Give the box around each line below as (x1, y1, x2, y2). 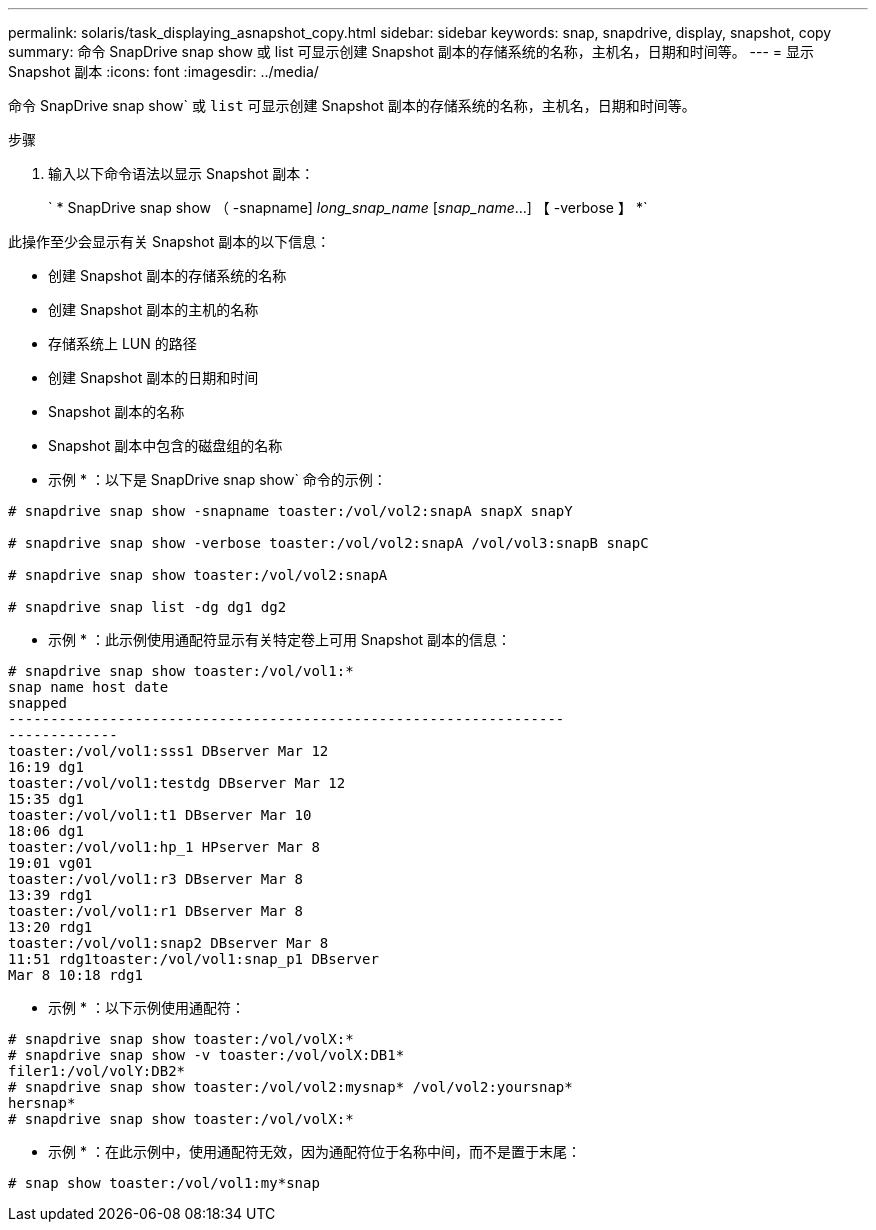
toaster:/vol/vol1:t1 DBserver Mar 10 (8, 807, 312, 823)
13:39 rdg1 (8, 887, 93, 903)
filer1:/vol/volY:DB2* (8, 1063, 186, 1079)
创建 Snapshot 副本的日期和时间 (48, 369, 259, 386)
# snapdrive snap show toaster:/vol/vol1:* (8, 663, 354, 679)
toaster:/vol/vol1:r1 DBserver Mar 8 (8, 903, 304, 919)
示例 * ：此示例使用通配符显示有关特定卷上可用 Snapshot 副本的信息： (48, 631, 512, 648)
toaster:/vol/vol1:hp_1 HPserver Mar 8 (8, 839, 320, 855)
